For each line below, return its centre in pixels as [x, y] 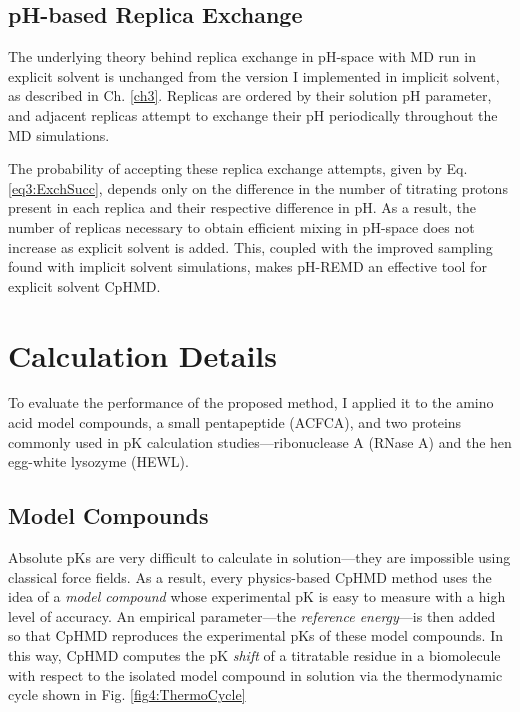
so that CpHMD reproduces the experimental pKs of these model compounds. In [255, 635]
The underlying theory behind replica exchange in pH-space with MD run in [242, 56]
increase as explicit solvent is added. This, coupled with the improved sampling [250, 246]
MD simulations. [59, 134]
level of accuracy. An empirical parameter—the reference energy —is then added [252, 615]
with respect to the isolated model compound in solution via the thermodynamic [255, 674]
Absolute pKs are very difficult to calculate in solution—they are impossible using [259, 557]
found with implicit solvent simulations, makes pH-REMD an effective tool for [247, 266]
